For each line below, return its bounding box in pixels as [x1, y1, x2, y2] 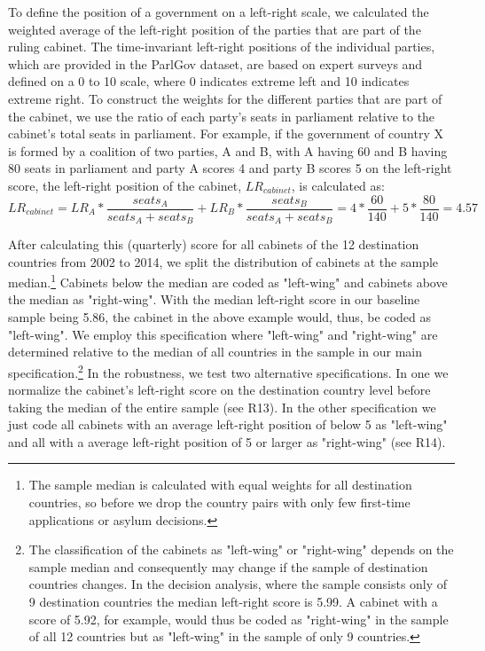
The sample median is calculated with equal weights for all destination [28, 475, 412, 494]
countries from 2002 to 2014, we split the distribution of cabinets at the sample [8, 252, 439, 271]
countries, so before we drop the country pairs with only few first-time [28, 493, 411, 512]
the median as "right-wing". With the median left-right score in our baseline [8, 290, 420, 309]
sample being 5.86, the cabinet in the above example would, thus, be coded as [8, 308, 431, 326]
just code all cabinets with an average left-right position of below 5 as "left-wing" [8, 415, 448, 434]
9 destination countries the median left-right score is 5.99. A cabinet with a [28, 592, 438, 611]
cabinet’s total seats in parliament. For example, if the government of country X [8, 124, 443, 143]
